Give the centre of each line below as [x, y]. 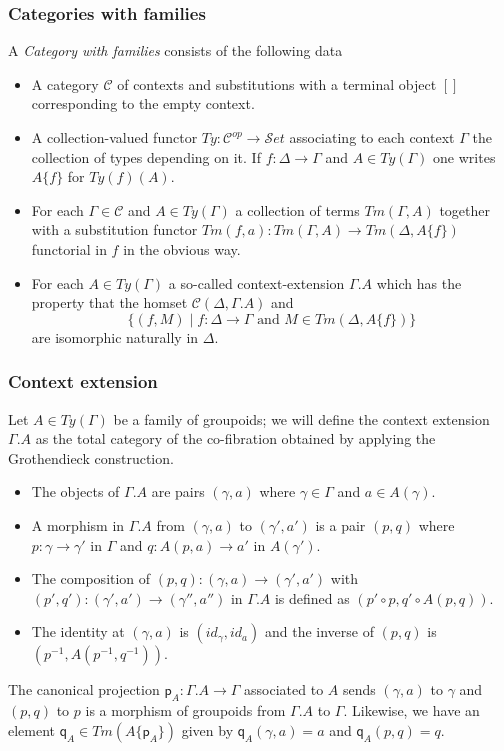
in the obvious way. [182, 248]
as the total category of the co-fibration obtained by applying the [235, 438]
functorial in [69, 248]
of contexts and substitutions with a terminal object [277, 83]
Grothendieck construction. [91, 457]
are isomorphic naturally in [115, 336]
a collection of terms [297, 209]
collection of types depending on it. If [146, 156]
